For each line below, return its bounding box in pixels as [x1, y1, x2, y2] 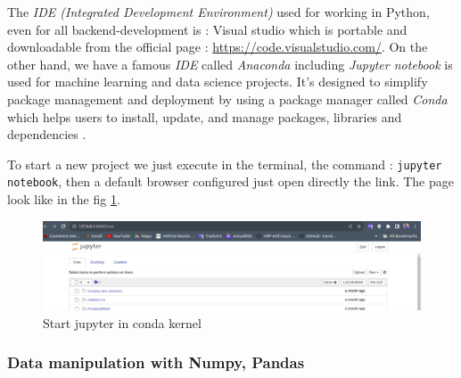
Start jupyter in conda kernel [43, 313, 202, 332]
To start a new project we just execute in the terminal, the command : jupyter [7, 154, 442, 173]
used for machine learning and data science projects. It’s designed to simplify [7, 72, 428, 91]
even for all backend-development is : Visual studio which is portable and [7, 20, 407, 38]
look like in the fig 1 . [7, 190, 120, 209]
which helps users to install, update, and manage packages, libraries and [7, 107, 402, 126]
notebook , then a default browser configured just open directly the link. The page [7, 172, 454, 191]
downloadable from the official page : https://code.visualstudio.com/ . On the [7, 37, 428, 56]
